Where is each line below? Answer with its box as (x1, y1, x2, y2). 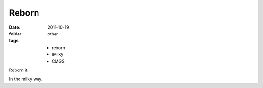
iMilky (52, 52, 64, 57)
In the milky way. (9, 76, 43, 82)
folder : (9, 31, 23, 36)
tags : (9, 38, 20, 44)
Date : (9, 24, 20, 30)
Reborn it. (9, 67, 29, 73)
